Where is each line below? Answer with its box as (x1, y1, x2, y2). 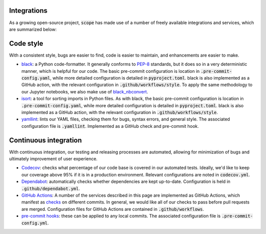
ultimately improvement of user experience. (9, 156, 98, 162)
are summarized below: (9, 26, 57, 32)
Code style (9, 39, 43, 48)
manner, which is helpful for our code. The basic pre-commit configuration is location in (21, 68, 200, 74)
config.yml (21, 220, 48, 226)
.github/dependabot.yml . (21, 185, 80, 191)
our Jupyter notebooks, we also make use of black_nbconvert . (21, 88, 148, 94)
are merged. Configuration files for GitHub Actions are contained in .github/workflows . (21, 206, 204, 212)
